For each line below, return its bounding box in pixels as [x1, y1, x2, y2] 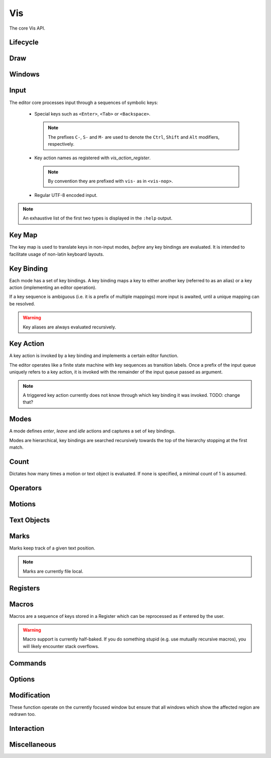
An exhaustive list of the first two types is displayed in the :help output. [23, 215, 173, 221]
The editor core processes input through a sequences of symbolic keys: [9, 99, 158, 105]
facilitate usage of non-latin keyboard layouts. [9, 251, 104, 257]
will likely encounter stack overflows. [23, 643, 99, 649]
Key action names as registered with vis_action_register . [34, 155, 151, 161]
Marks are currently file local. [23, 568, 84, 574]
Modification [9, 691, 50, 699]
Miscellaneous [9, 740, 56, 748]
